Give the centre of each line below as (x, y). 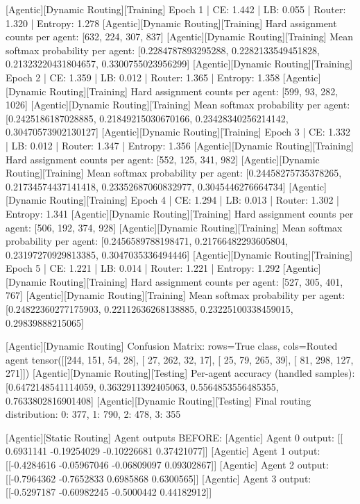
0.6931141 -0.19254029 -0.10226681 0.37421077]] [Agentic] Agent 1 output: (163, 451)
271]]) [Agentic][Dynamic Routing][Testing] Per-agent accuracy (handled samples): (180, 373)
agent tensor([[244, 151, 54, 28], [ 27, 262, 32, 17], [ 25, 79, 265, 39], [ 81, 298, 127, (180, 359)
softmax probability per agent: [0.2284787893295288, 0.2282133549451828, (163, 50)
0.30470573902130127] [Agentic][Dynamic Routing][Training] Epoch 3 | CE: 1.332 (178, 132)
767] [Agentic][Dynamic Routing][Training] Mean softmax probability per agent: (175, 295)
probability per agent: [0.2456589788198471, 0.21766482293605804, (147, 241)
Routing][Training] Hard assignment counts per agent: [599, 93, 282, (194, 91)
